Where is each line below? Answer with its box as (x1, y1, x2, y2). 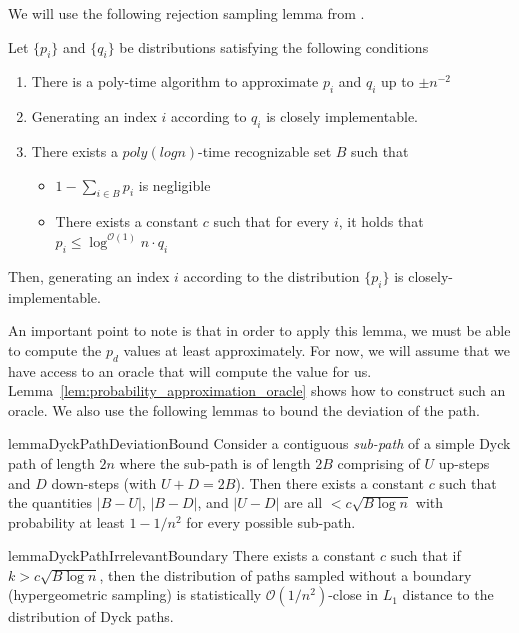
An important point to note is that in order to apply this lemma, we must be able (8, 320, 511, 341)
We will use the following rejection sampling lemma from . (8, 3, 365, 23)
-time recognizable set (198, 140, 332, 161)
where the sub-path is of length (119, 452, 311, 473)
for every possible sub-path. (186, 511, 356, 532)
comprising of (337, 452, 420, 473)
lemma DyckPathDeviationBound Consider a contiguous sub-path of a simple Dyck (8, 433, 511, 454)
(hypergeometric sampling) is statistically (8, 584, 262, 605)
